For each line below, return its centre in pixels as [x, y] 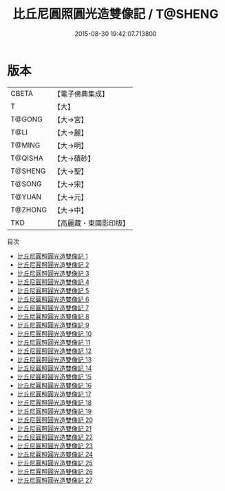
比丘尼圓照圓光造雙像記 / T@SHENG [116, 14]
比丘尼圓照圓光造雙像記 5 [53, 290]
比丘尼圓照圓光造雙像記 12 [54, 351]
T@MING [25, 145]
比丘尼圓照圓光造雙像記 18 [54, 402]
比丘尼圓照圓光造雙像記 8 [53, 316]
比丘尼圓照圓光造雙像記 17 [54, 394]
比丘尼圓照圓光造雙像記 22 [55, 437]
